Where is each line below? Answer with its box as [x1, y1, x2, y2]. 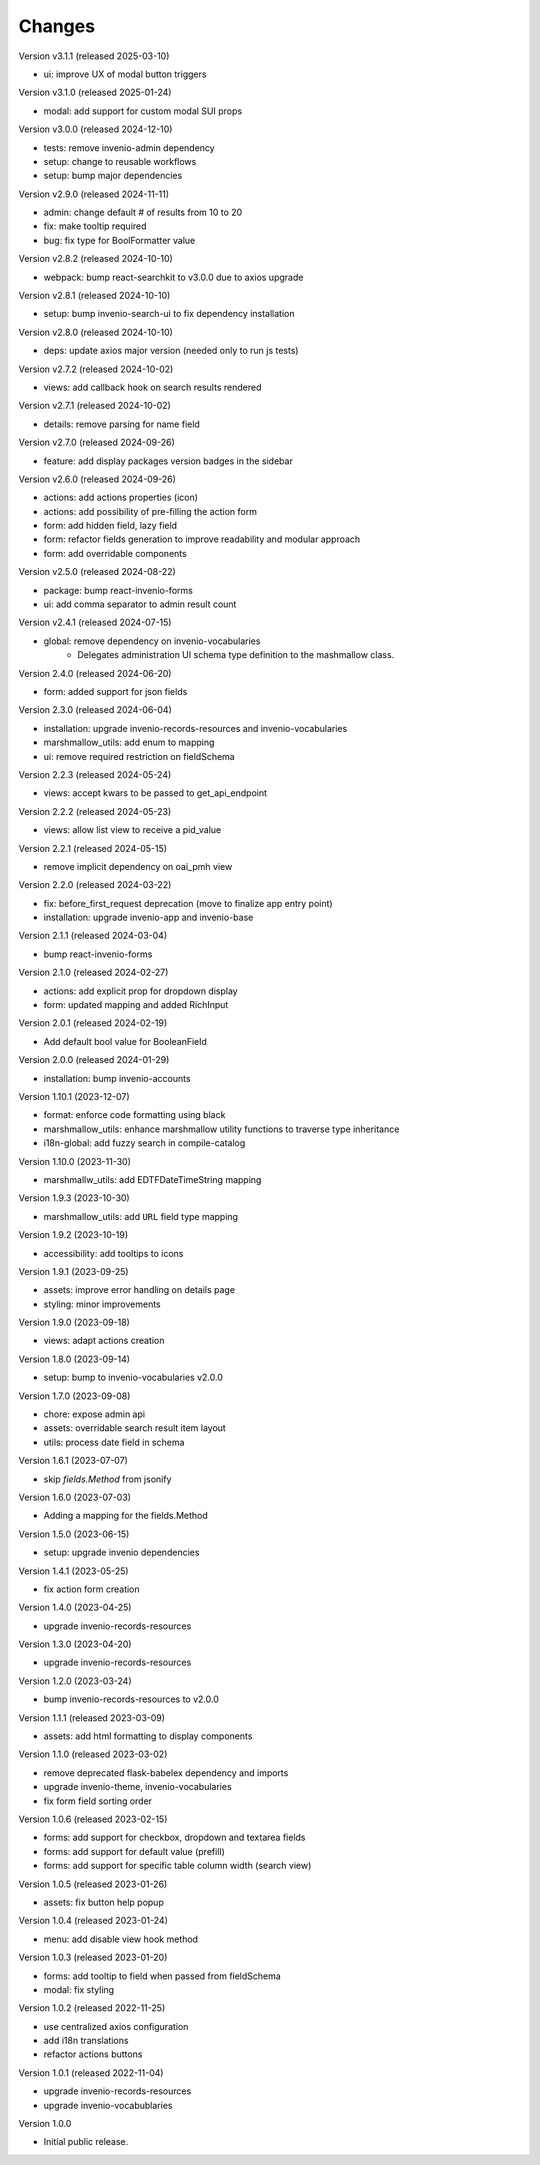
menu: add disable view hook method [43, 1933, 199, 1945]
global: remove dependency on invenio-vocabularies [43, 635, 261, 647]
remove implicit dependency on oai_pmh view [43, 860, 233, 872]
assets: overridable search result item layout [43, 1422, 227, 1434]
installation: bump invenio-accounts [43, 1072, 191, 1084]
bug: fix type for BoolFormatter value [43, 234, 196, 246]
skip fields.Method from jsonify [43, 1473, 172, 1485]
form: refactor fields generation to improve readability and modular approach [43, 533, 361, 545]
